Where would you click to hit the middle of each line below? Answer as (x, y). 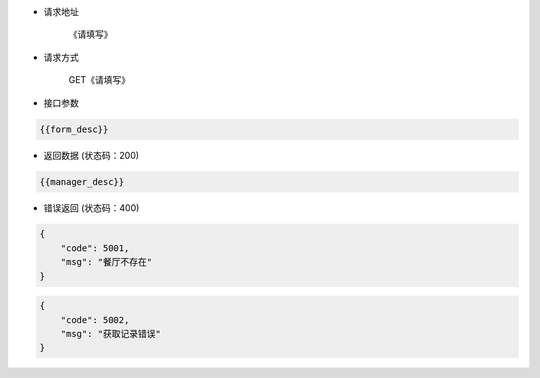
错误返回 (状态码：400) (91, 207)
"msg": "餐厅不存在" (106, 262)
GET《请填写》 (99, 80)
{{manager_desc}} (82, 181)
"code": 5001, (95, 248)
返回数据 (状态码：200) (91, 155)
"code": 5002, (95, 319)
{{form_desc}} (74, 129)
